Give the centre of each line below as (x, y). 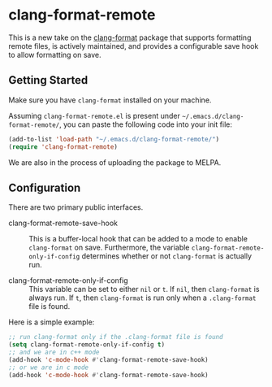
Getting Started (48, 80)
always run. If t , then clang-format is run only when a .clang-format (142, 298)
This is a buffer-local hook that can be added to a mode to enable (138, 239)
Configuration (45, 187)
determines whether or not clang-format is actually (167, 256)
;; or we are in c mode (49, 367)
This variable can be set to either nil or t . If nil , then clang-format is (144, 289)
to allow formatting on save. (55, 54)
